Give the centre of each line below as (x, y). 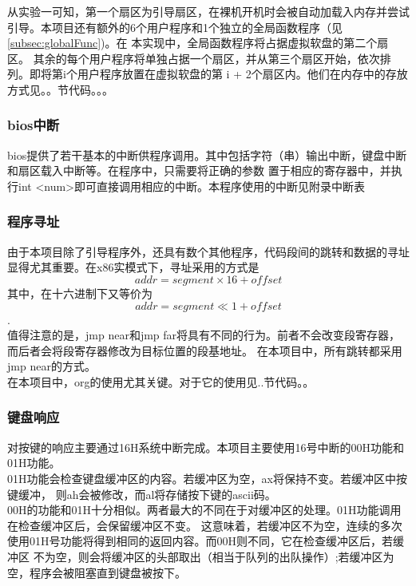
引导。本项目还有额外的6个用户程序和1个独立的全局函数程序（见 (175, 27)
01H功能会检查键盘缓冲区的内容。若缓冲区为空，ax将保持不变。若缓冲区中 (202, 478)
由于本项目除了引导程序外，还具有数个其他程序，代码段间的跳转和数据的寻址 (208, 251)
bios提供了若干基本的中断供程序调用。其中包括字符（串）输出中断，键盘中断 (207, 154)
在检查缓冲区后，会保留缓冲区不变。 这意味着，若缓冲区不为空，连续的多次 (205, 525)
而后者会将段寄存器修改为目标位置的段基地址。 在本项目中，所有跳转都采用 (205, 350)
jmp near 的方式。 (52, 366)
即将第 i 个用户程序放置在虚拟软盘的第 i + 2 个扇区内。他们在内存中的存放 (218, 74)
